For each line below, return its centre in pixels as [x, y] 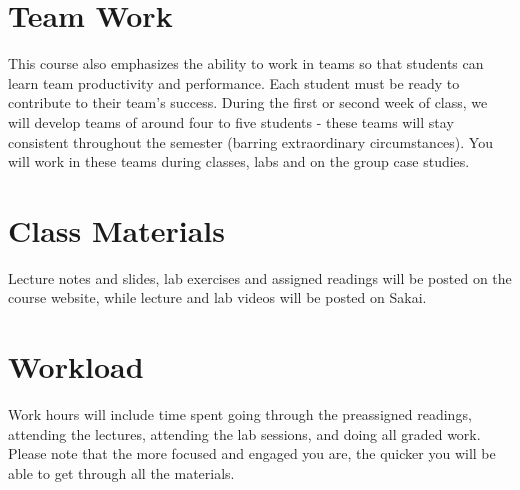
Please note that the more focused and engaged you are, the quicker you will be [252, 453]
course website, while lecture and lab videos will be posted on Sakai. [217, 297]
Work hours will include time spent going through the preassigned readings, [240, 414]
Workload [76, 366]
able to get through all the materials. [121, 472]
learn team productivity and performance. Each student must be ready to [234, 82]
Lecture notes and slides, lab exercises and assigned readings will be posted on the [260, 277]
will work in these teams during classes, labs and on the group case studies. [239, 161]
